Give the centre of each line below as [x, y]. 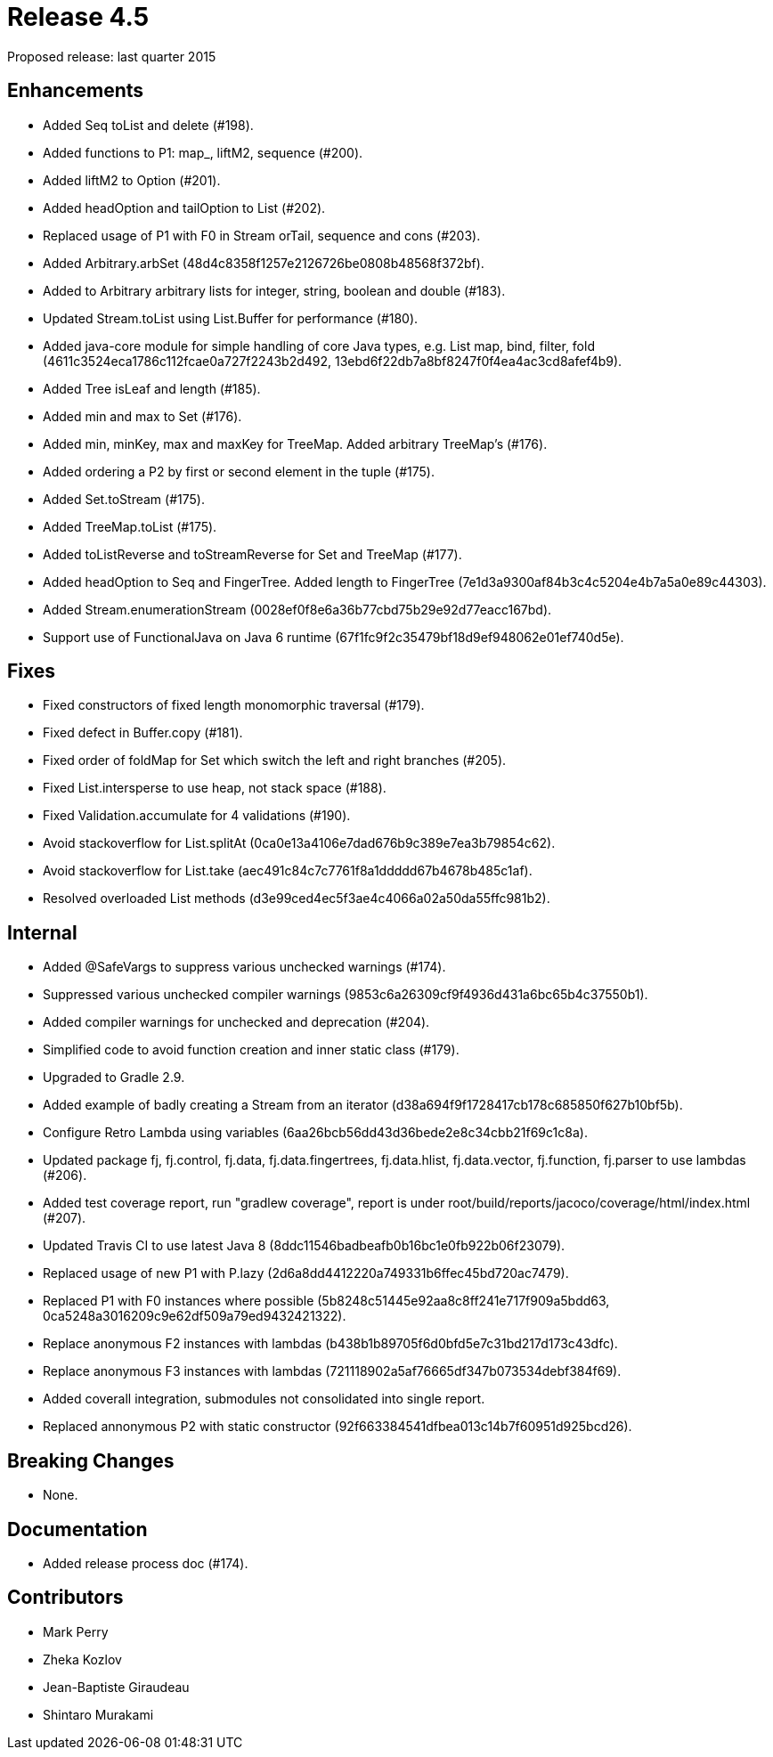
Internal [42, 932]
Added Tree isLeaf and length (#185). [152, 388]
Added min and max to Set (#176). [142, 416]
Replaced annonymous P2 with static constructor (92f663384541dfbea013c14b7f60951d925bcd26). [338, 1427]
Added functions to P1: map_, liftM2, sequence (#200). [203, 152]
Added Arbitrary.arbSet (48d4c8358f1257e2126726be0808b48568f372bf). [264, 263]
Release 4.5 [78, 17]
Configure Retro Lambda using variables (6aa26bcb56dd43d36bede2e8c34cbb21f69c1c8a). [315, 1133]
